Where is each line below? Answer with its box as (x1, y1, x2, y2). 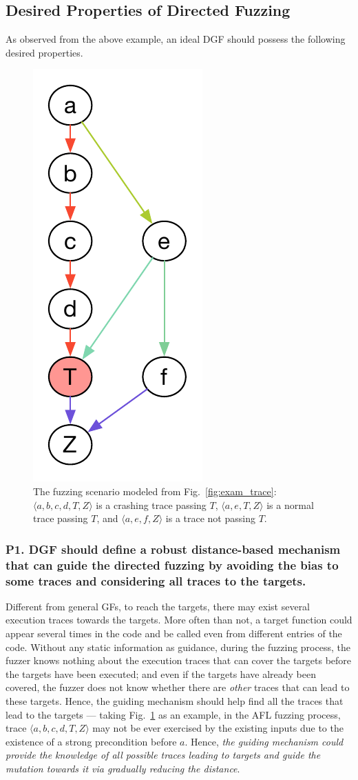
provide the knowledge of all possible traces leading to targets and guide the (6, 748, 321, 762)
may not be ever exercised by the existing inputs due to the (92, 721, 344, 735)
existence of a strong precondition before (6, 734, 177, 748)
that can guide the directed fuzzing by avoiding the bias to (6, 556, 339, 573)
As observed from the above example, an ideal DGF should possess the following (6, 32, 346, 46)
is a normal (266, 497, 314, 512)
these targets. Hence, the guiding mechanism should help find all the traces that (6, 693, 344, 708)
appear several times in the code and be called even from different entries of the (6, 626, 342, 641)
